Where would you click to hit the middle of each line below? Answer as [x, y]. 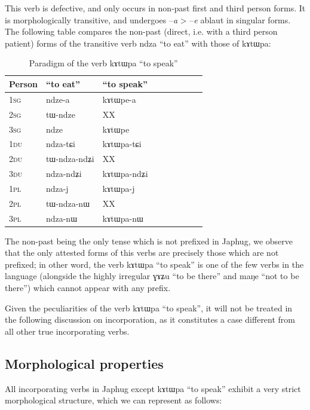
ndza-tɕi [60, 144]
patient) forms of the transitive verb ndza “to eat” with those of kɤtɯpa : [138, 43]
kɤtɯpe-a [119, 99]
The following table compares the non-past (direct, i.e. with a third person [141, 31]
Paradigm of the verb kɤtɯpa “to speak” [103, 63]
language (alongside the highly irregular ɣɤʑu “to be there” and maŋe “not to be [152, 276]
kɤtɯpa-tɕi [122, 144]
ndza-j [57, 188]
